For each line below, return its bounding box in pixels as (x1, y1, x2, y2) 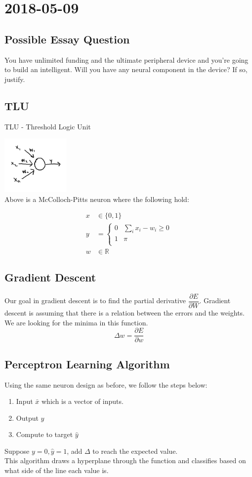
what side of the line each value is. (4, 465, 109, 476)
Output (16, 412, 39, 423)
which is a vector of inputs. (41, 396, 124, 406)
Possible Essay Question (4, 31, 130, 46)
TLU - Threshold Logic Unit (4, 121, 91, 131)
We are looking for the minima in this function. (4, 317, 148, 327)
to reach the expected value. (92, 445, 178, 456)
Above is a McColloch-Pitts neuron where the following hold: (4, 194, 189, 204)
